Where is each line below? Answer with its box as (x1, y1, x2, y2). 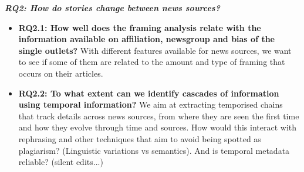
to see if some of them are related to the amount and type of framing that (18, 56, 285, 68)
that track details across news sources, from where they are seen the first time (18, 109, 299, 122)
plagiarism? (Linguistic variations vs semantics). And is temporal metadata (18, 144, 290, 156)
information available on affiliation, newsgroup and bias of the (18, 33, 275, 45)
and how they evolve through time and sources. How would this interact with (18, 121, 297, 133)
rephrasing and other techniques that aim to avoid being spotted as (18, 132, 261, 145)
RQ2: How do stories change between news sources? (5, 2, 220, 13)
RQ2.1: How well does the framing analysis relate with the (18, 21, 261, 33)
